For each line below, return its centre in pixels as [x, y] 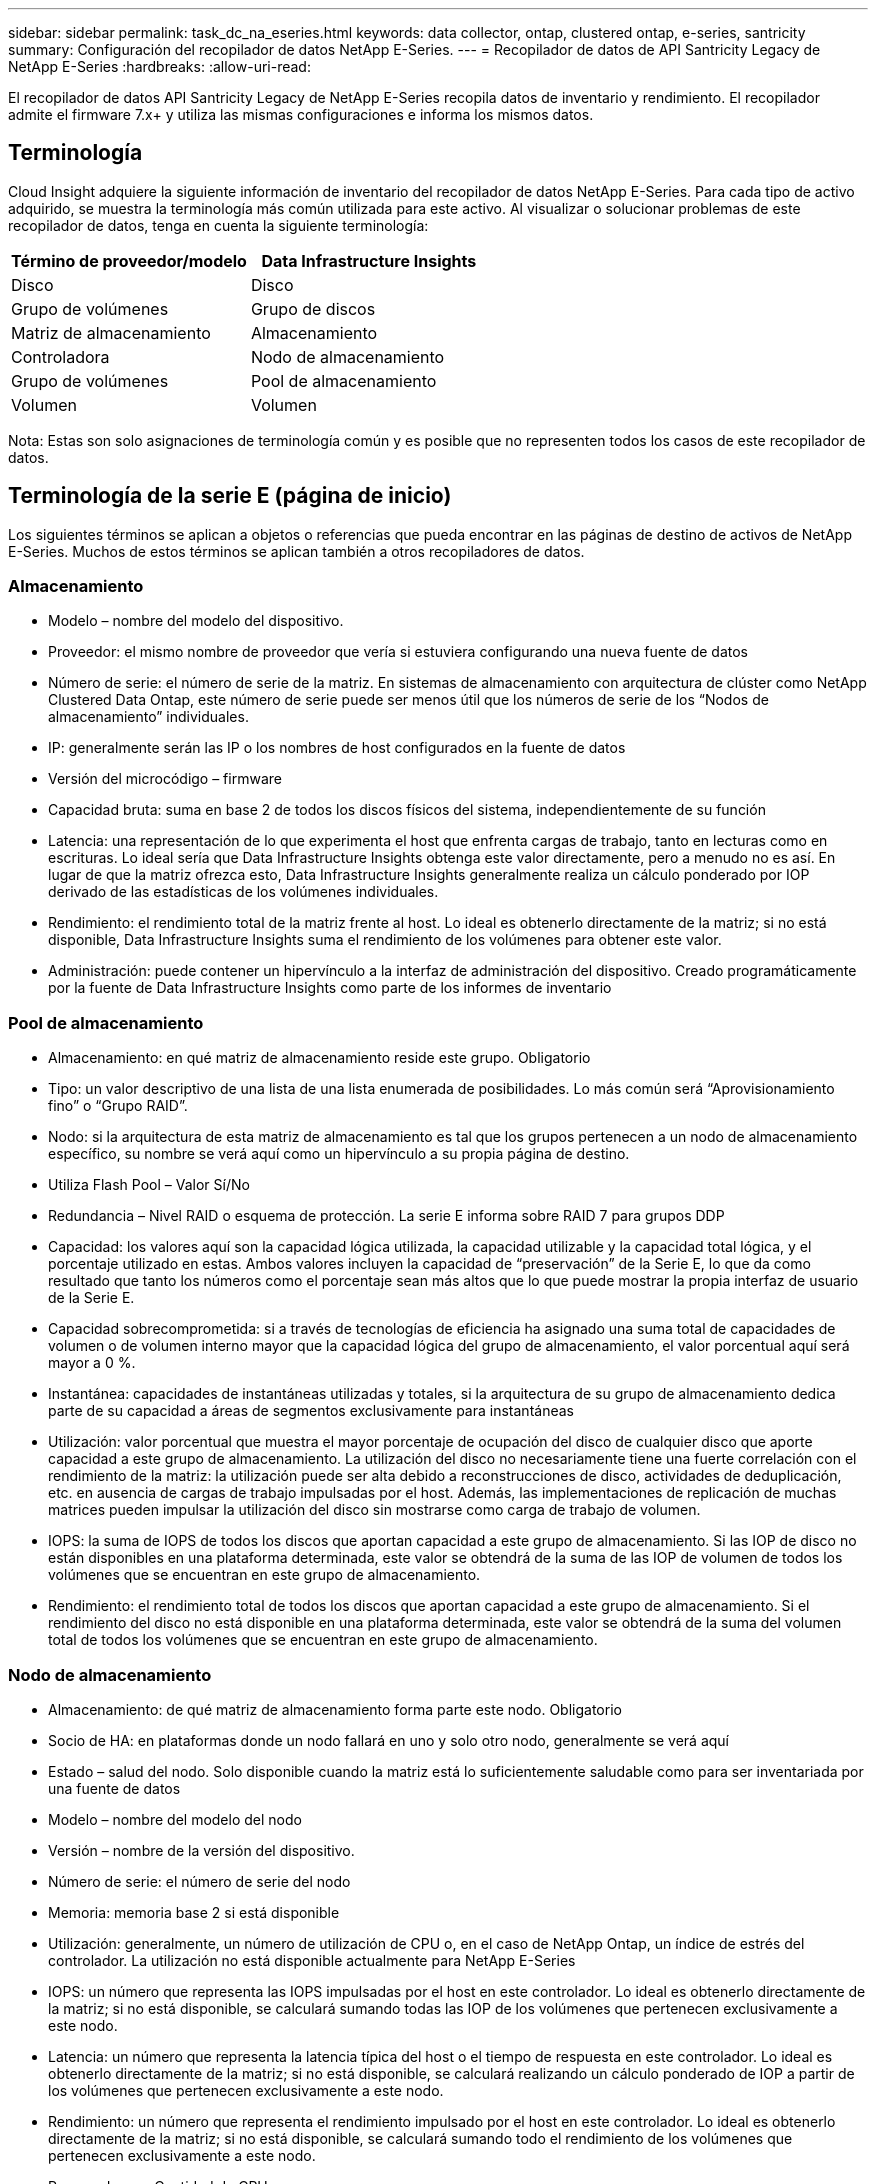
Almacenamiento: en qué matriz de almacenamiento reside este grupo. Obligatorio [319, 1058]
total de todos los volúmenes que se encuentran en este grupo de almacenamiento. [323, 1640]
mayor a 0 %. [92, 1363]
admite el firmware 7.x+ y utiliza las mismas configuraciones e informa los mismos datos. [301, 114]
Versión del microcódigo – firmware [165, 779]
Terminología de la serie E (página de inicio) [230, 496]
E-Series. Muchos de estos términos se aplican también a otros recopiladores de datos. [296, 551]
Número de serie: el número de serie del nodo [199, 1881]
